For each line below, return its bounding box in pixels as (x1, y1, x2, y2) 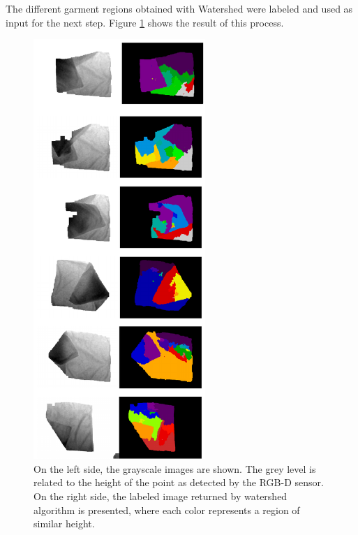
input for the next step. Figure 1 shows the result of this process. (6, 15, 284, 29)
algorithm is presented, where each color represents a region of (33, 502, 300, 517)
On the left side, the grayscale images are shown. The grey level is (33, 461, 316, 476)
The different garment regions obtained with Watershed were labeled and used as (6, 1, 353, 15)
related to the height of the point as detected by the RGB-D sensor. (33, 475, 324, 490)
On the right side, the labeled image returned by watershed (33, 488, 288, 503)
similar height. (33, 516, 95, 531)
